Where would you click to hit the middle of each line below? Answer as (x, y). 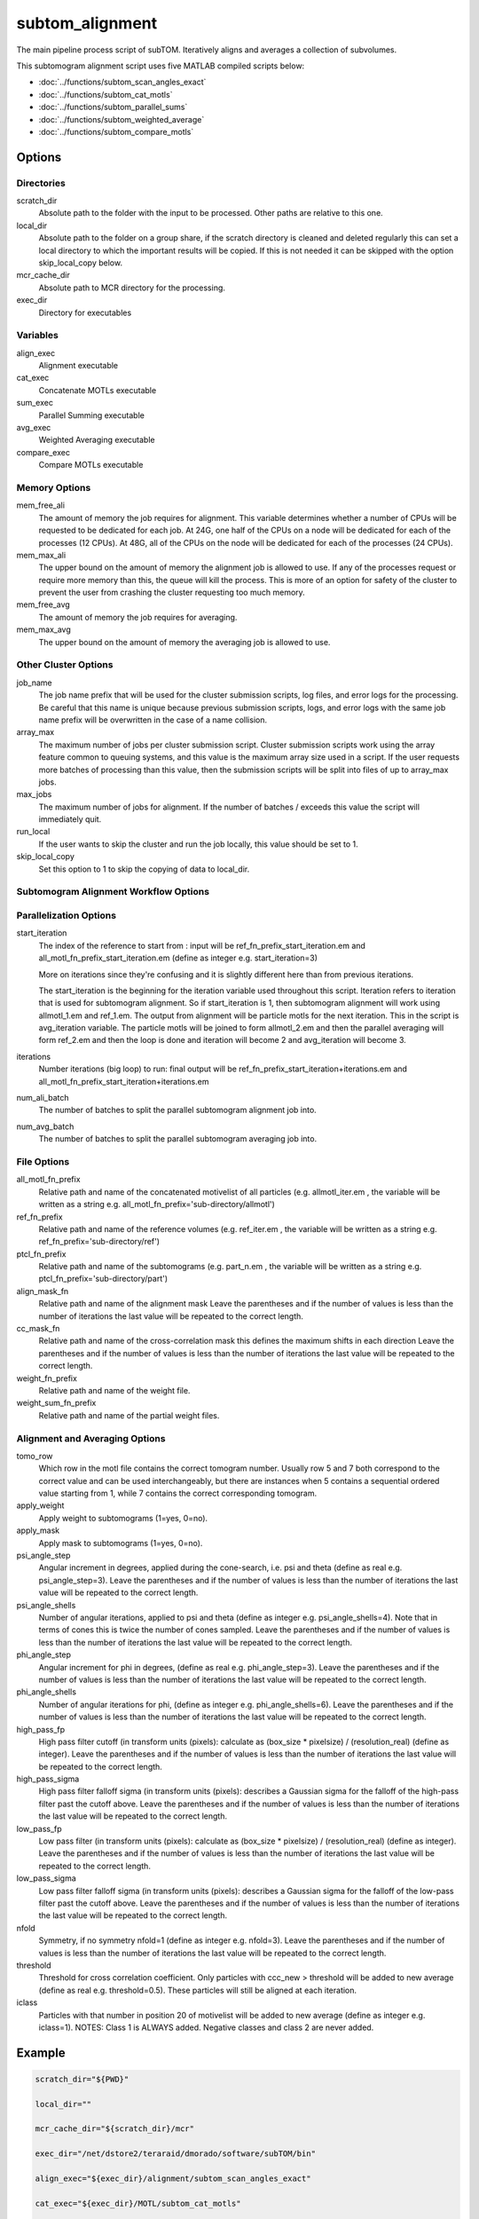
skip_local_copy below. (81, 263)
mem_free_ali (41, 505)
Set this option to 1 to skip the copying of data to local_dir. (144, 869)
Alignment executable (79, 366)
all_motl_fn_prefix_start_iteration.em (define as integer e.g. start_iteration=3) (178, 958)
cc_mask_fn (38, 1329)
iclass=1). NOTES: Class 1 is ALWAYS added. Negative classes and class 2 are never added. (206, 2027)
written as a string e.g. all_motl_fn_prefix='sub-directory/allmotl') (157, 1204)
